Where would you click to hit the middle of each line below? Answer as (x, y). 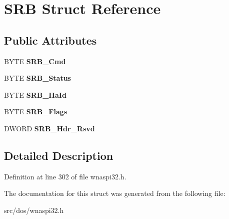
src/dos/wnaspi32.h (34, 210)
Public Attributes (50, 40)
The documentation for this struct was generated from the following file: (115, 193)
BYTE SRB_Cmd (35, 61)
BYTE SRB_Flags (36, 112)
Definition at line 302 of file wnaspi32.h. (65, 176)
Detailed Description (59, 155)
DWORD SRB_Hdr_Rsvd (49, 128)
